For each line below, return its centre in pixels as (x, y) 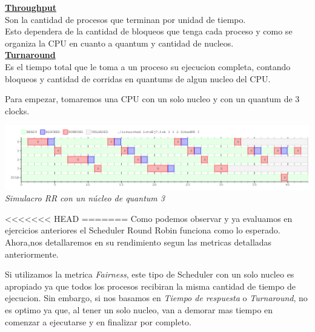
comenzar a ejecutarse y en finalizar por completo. (98, 321)
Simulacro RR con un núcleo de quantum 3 (85, 198)
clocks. (17, 110)
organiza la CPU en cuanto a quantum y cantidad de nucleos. (119, 43)
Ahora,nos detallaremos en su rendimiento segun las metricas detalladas (138, 242)
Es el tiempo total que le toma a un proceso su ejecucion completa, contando (148, 66)
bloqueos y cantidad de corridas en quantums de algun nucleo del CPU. (138, 78)
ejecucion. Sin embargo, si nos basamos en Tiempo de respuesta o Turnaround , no (156, 298)
